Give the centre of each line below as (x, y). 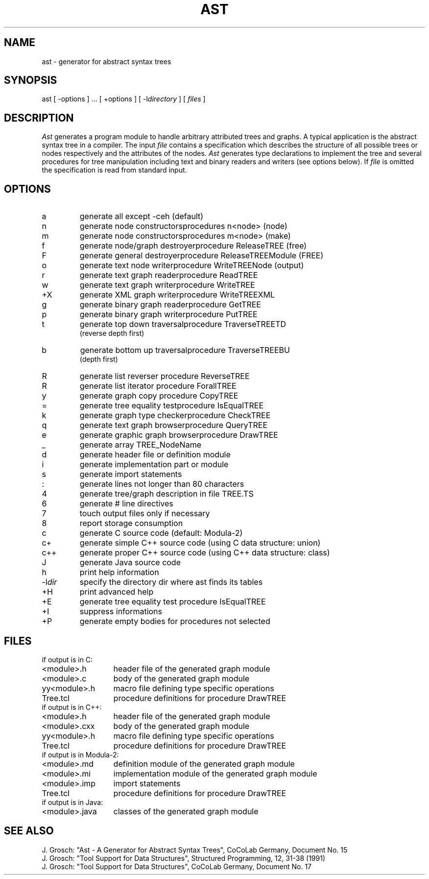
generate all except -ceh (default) (142, 216)
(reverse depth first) (112, 333)
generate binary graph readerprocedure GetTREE (170, 305)
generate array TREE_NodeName (140, 445)
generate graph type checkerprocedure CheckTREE (175, 415)
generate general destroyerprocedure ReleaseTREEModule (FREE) (202, 256)
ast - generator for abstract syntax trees (107, 61)
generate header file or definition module (155, 455)
